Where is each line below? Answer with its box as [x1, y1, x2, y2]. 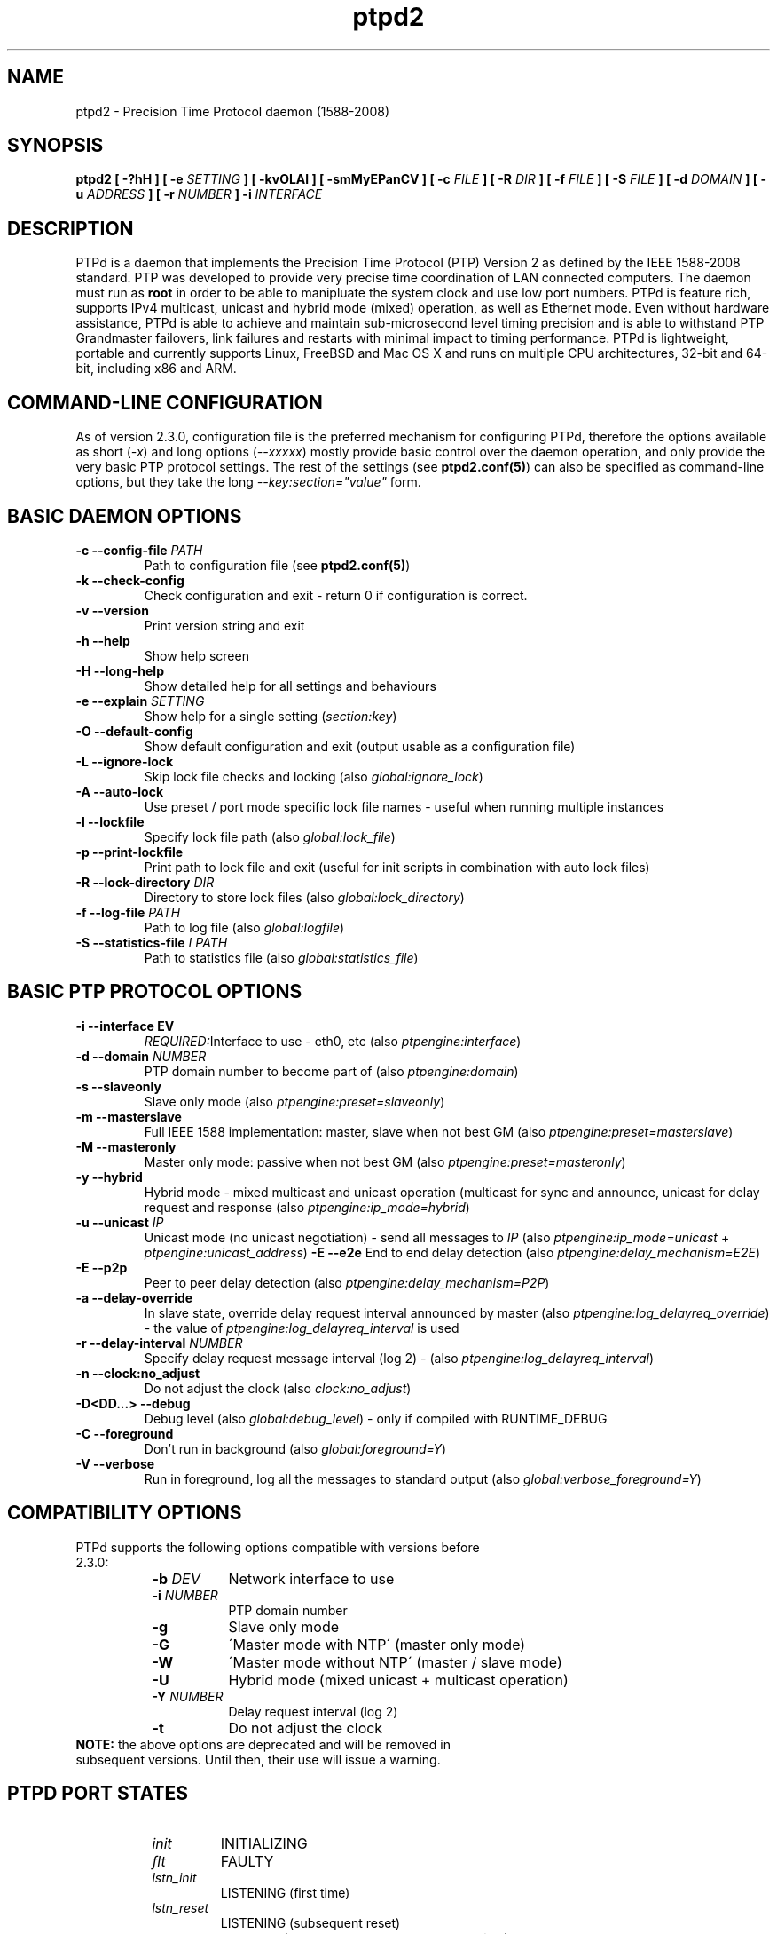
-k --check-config [75, 572, 184, 588]
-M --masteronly [75, 1138, 177, 1154]
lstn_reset [152, 1899, 209, 1915]
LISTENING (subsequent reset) [220, 1914, 401, 1930]
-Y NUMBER [152, 1688, 224, 1704]
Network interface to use [228, 1569, 395, 1588]
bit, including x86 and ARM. [75, 361, 237, 376]
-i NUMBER [152, 1587, 218, 1603]
